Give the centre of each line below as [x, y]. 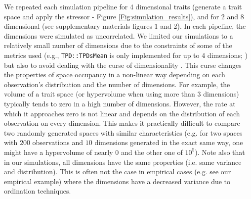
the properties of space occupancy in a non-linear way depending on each [115, 75]
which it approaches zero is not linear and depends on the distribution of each [122, 113]
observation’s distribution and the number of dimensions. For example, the [117, 84]
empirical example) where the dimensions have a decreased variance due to [117, 181]
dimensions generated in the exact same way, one [169, 142]
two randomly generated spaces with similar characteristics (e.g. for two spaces [123, 132]
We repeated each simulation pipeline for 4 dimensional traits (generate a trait [123, 6]
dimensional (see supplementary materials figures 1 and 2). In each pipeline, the [125, 26]
